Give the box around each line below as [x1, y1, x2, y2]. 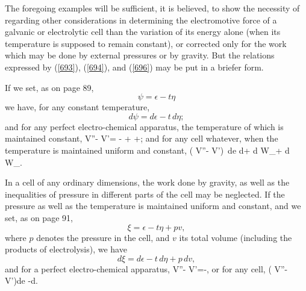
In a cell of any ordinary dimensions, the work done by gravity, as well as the [5, 176, 290, 189]
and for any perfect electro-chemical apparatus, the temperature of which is [5, 120, 284, 133]
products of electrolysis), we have [5, 243, 127, 255]
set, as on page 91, [5, 211, 73, 224]
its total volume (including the [179, 231, 292, 243]
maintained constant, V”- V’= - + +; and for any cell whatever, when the [5, 132, 278, 145]
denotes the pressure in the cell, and [36, 231, 170, 243]
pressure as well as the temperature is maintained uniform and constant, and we [5, 199, 301, 212]
